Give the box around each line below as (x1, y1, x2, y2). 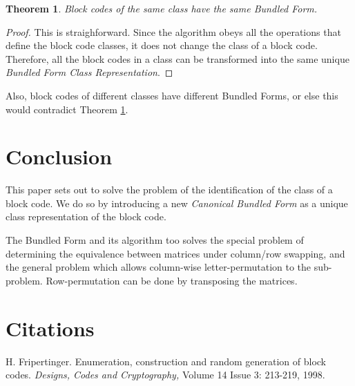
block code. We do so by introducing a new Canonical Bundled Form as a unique (6, 195, 348, 210)
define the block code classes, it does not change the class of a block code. (6, 38, 318, 52)
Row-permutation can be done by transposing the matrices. (46, 273, 298, 287)
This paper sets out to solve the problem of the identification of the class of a (6, 182, 333, 197)
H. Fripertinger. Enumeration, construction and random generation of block (6, 354, 326, 368)
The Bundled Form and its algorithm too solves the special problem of (6, 233, 304, 247)
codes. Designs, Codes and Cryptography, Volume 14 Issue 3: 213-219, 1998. (6, 367, 325, 382)
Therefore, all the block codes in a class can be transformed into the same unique (6, 51, 349, 66)
